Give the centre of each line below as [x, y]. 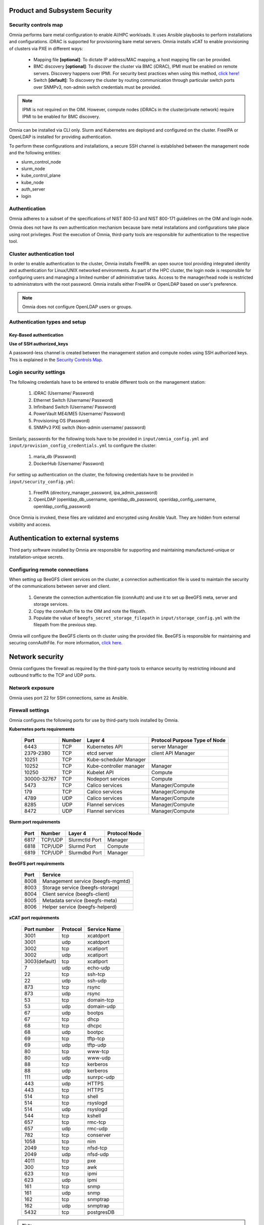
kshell [94, 1116]
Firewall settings [29, 710]
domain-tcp [101, 1000]
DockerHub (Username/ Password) [69, 464]
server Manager [170, 747]
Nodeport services [108, 779]
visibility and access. [30, 524]
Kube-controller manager [116, 766]
